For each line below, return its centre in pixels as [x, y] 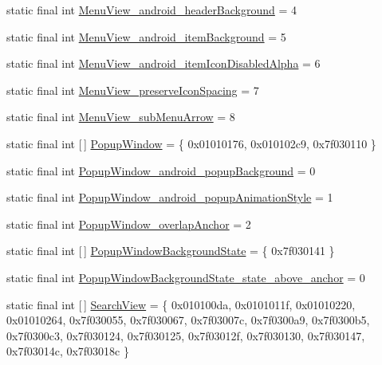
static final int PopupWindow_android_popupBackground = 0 [161, 170]
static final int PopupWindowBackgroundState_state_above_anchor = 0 [186, 277]
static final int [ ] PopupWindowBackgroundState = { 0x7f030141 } [171, 251]
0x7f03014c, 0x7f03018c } [68, 351]
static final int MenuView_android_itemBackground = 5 [146, 36]
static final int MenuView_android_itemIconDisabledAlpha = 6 [163, 63]
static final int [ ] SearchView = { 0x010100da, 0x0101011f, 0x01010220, [181, 304]
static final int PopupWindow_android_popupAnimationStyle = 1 [170, 197]
